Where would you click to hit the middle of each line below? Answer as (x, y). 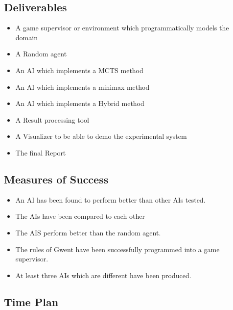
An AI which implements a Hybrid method (80, 103)
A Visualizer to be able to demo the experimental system (101, 136)
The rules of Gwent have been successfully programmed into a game (117, 249)
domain (26, 37)
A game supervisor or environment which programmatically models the (122, 28)
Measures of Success (56, 179)
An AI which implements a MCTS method (79, 70)
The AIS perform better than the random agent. (88, 232)
